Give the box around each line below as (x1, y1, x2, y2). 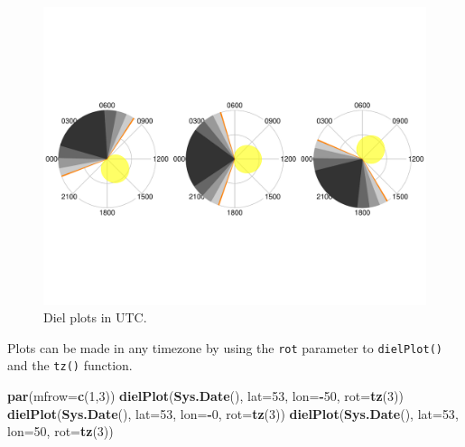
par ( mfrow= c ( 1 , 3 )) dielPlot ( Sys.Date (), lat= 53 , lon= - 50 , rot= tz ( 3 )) (7, 386, 404, 405)
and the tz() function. (7, 356, 133, 375)
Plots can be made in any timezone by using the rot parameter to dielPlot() (7, 338, 442, 357)
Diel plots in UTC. (43, 308, 147, 327)
